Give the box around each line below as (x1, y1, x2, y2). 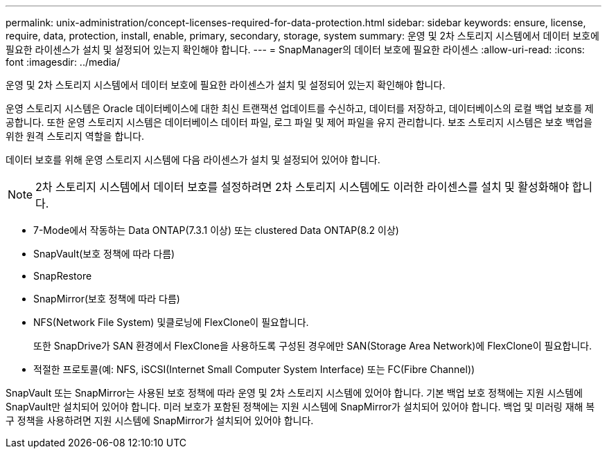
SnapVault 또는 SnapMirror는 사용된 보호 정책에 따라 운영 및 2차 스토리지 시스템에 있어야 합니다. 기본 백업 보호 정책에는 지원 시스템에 (6, 387, 583, 399)
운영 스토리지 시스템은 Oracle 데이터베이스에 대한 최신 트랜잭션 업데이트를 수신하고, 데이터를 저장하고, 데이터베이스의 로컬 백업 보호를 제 (6, 102, 594, 114)
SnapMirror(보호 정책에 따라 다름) (33, 293, 180, 305)
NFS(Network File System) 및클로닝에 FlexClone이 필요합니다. (33, 316, 309, 328)
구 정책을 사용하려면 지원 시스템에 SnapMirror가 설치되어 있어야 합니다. (6, 415, 314, 426)
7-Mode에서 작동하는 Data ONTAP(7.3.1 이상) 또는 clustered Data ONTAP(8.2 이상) (33, 224, 399, 236)
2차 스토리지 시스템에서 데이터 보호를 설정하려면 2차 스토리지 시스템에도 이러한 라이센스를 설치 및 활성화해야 (35, 180, 569, 194)
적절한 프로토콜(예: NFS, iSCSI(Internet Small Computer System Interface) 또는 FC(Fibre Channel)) (33, 363, 475, 375)
